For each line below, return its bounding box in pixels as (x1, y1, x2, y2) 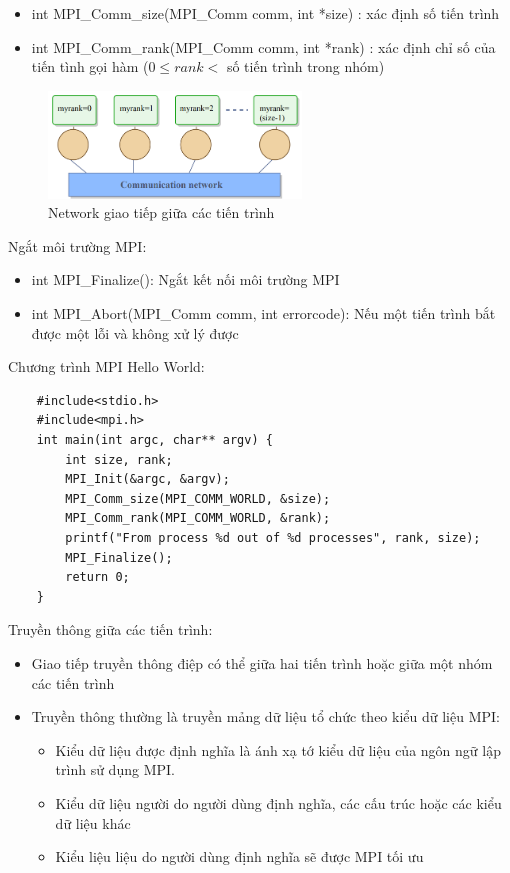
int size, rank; (65, 452, 173, 467)
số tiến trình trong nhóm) (226, 56, 385, 77)
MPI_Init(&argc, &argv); (65, 472, 230, 487)
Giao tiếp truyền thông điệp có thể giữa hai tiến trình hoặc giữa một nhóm (31, 652, 493, 673)
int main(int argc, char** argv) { (36, 433, 273, 447)
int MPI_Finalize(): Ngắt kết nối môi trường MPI (31, 269, 340, 290)
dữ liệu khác (55, 812, 131, 833)
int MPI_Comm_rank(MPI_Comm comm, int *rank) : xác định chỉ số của (31, 36, 496, 57)
